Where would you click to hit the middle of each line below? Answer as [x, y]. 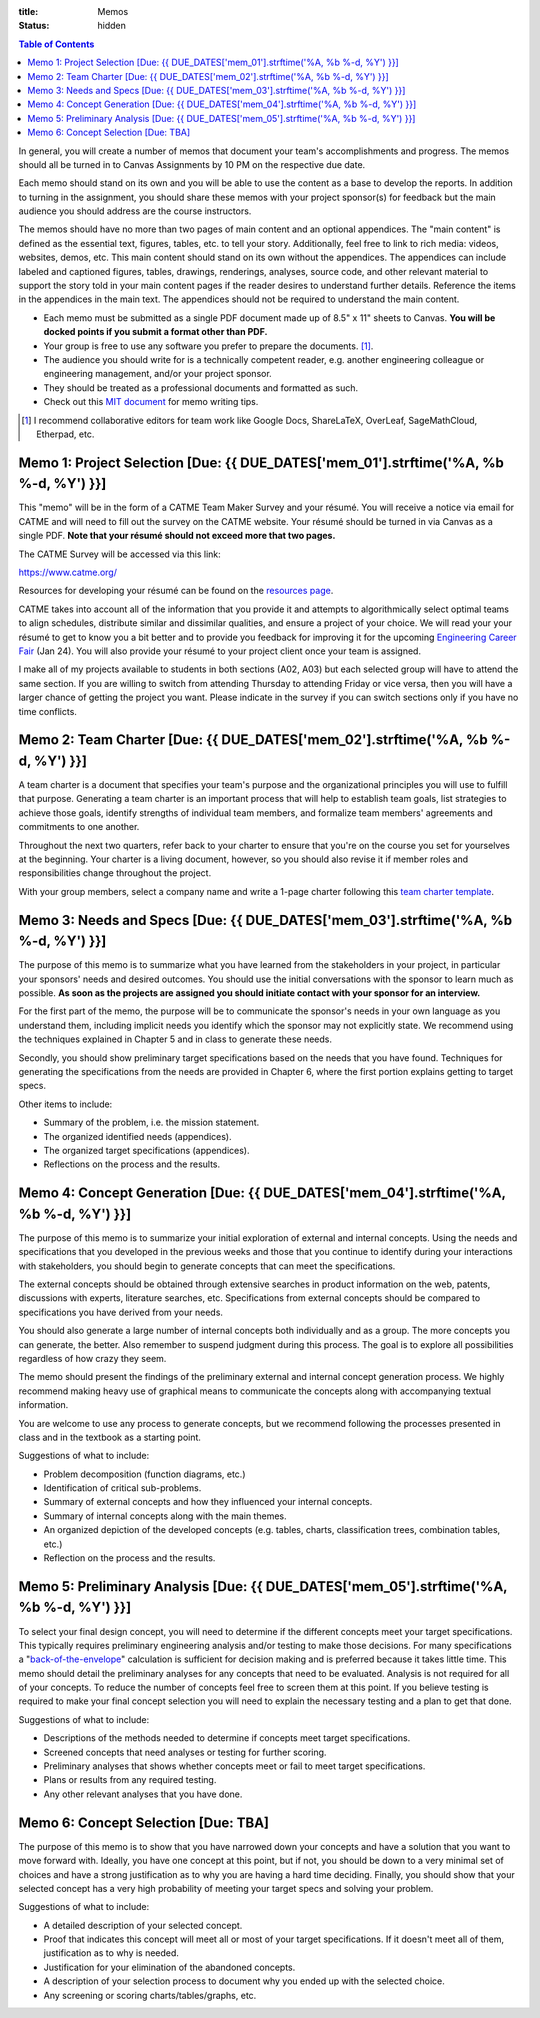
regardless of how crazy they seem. [92, 1358]
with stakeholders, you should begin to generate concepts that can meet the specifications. [207, 1266]
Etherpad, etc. [65, 434]
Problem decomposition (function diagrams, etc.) [144, 1474]
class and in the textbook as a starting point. [110, 1437]
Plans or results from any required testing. [130, 1780]
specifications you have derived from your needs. [121, 1312]
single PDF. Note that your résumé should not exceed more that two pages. [177, 536]
